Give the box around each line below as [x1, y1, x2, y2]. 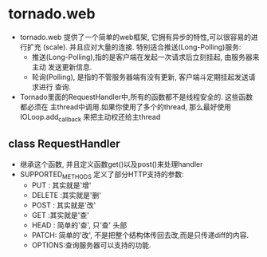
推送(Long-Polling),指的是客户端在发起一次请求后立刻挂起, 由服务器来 [31, 52, 260, 61]
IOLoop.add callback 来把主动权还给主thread [19, 112, 161, 124]
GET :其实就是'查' [31, 211, 89, 220]
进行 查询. [38, 81, 72, 92]
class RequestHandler [8, 137, 121, 151]
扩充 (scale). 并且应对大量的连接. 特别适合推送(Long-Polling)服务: [26, 42, 241, 52]
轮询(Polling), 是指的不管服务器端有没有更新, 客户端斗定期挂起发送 [31, 72, 249, 81]
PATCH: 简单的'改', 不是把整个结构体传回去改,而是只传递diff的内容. [31, 231, 249, 240]
